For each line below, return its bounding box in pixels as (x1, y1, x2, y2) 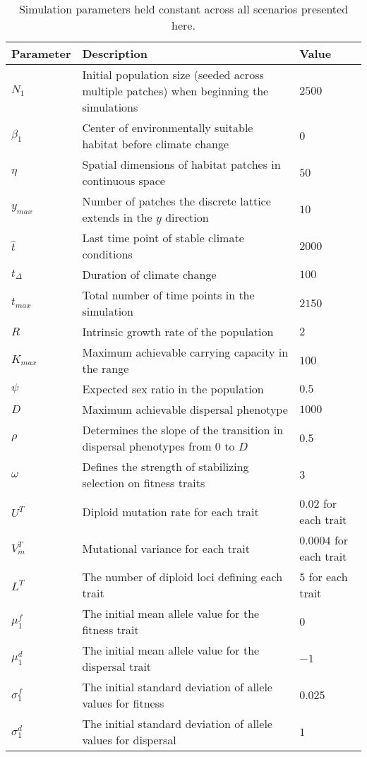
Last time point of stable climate (82, 230, 244, 246)
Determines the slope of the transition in (82, 422, 284, 438)
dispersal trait (82, 658, 152, 674)
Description (82, 45, 148, 61)
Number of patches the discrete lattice (82, 193, 271, 209)
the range (82, 360, 129, 376)
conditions (82, 246, 133, 262)
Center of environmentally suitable (82, 119, 253, 136)
